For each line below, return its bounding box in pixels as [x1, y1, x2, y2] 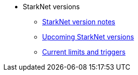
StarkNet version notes [42, 18, 115, 26]
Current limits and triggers [42, 48, 126, 56]
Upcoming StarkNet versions [42, 33, 134, 41]
